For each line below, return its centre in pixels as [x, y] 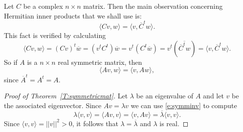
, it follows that [95, 123]
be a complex [43, 6]
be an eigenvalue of [165, 96]
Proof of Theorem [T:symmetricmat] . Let [66, 96]
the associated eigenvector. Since [53, 105]
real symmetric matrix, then [100, 62]
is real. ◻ [174, 123]
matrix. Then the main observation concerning [153, 6]
